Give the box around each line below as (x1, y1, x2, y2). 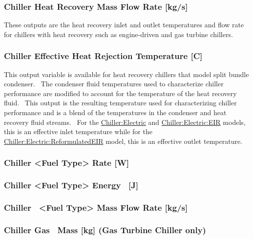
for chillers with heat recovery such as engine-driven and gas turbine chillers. (4, 29, 233, 39)
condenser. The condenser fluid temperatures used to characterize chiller (4, 79, 224, 89)
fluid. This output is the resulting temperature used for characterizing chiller (4, 98, 237, 108)
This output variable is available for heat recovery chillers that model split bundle (4, 69, 249, 79)
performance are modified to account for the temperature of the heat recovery (4, 88, 237, 98)
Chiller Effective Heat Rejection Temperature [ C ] (4, 50, 203, 62)
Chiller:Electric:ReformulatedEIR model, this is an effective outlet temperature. (4, 136, 243, 146)
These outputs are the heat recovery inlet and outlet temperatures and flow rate (4, 20, 244, 30)
